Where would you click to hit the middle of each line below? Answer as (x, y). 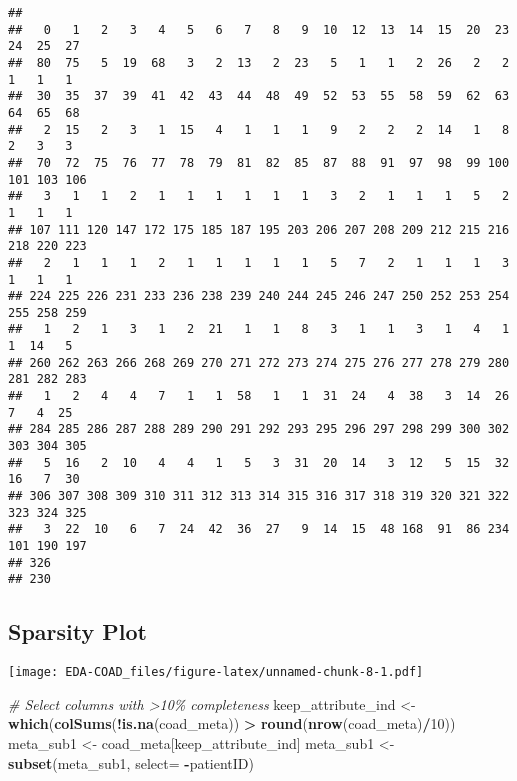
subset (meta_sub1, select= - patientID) (131, 762)
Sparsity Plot (77, 631)
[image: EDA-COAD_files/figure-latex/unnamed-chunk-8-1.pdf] (216, 672)
